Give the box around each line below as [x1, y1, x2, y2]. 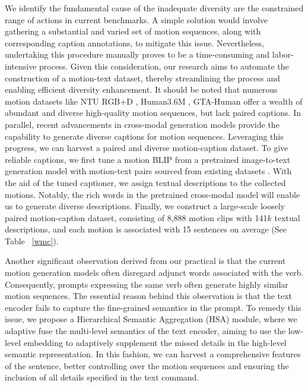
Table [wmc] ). [5, 234, 59, 247]
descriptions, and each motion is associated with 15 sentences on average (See [5, 223, 287, 235]
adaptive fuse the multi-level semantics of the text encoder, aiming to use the [5, 325, 286, 337]
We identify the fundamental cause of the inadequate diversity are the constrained [5, 2, 304, 14]
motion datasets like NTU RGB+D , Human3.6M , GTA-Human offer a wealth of [5, 95, 303, 107]
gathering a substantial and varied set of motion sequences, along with [5, 25, 261, 37]
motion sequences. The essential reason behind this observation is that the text [5, 290, 293, 302]
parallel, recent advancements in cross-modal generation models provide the [5, 118, 280, 130]
